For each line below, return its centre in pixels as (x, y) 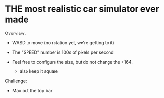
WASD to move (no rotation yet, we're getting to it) (63, 42)
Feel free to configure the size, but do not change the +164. (72, 62)
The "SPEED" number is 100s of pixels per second (63, 52)
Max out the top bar (32, 90)
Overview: (15, 33)
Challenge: (16, 81)
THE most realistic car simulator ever (82, 9)
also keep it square (39, 71)
